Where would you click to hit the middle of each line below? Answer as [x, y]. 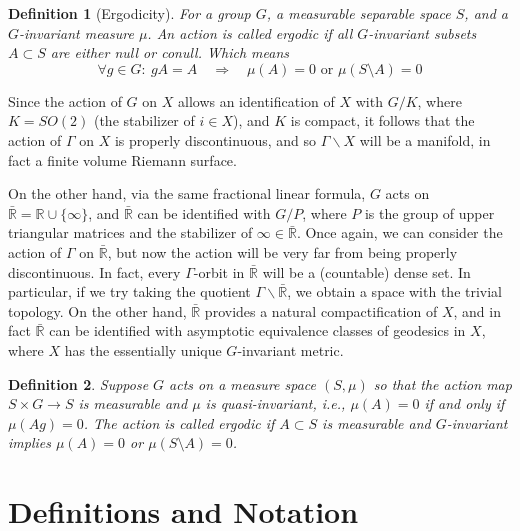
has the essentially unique [143, 349]
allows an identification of [256, 100]
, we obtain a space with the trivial [395, 291]
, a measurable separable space [358, 13]
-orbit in [219, 271]
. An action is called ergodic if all [250, 32]
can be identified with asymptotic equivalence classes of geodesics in [257, 330]
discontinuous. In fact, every [94, 271]
